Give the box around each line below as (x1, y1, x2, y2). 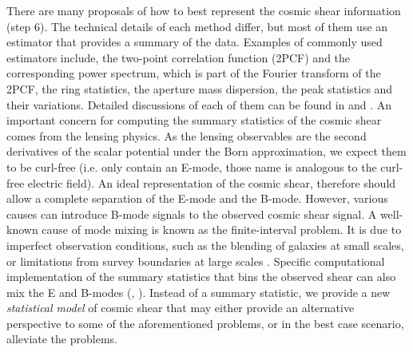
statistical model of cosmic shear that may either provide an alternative (6, 299, 355, 316)
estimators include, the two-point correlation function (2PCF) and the (6, 49, 351, 65)
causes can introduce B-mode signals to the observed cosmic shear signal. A (6, 205, 377, 222)
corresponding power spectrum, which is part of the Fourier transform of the (6, 65, 381, 81)
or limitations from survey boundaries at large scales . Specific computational (6, 252, 385, 269)
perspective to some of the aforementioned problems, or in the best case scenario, (6, 314, 404, 331)
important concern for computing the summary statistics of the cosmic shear (6, 112, 382, 129)
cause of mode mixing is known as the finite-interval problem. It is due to (42, 221, 402, 238)
